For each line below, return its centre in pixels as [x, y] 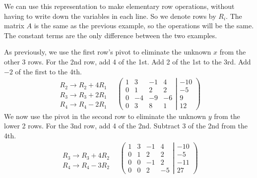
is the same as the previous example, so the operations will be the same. [144, 26]
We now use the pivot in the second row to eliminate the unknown [105, 116]
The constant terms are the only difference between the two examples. [111, 35]
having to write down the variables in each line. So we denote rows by [110, 16]
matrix [14, 26]
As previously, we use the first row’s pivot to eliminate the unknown [108, 52]
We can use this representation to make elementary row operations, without [119, 6]
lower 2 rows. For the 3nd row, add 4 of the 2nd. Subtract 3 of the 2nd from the [126, 126]
